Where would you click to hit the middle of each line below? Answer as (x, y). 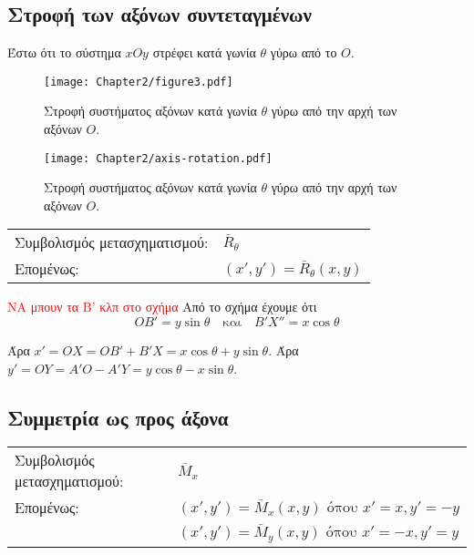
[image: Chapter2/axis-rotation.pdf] (158, 158)
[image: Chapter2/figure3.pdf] (139, 82)
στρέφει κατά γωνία (204, 52)
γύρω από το (304, 52)
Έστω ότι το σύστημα (64, 52)
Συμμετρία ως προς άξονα (118, 417)
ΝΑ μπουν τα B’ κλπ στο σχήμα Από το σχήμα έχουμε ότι (162, 307)
